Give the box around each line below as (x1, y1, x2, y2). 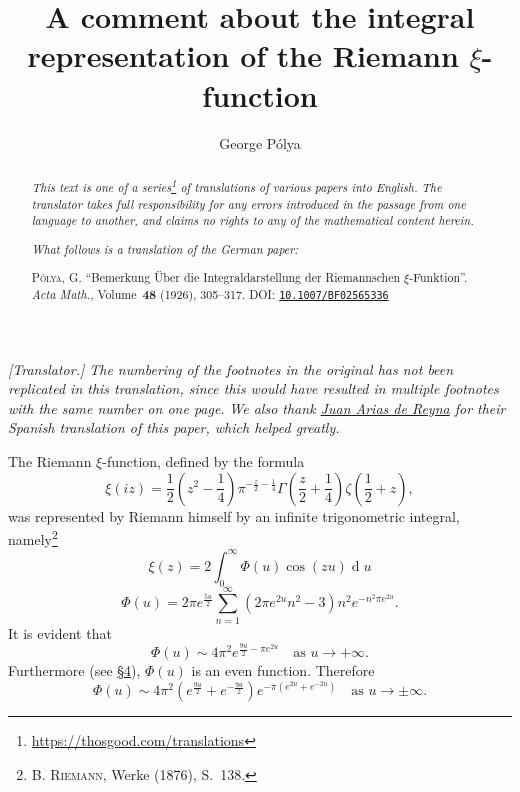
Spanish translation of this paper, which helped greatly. (8, 417, 340, 438)
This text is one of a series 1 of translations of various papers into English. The (31, 175, 442, 195)
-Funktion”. (409, 269, 468, 286)
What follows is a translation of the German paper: (31, 240, 298, 257)
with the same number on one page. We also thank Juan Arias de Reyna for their (8, 397, 506, 418)
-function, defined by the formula (102, 450, 305, 471)
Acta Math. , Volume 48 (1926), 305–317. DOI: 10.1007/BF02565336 (31, 285, 389, 303)
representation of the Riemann (27, 35, 459, 76)
